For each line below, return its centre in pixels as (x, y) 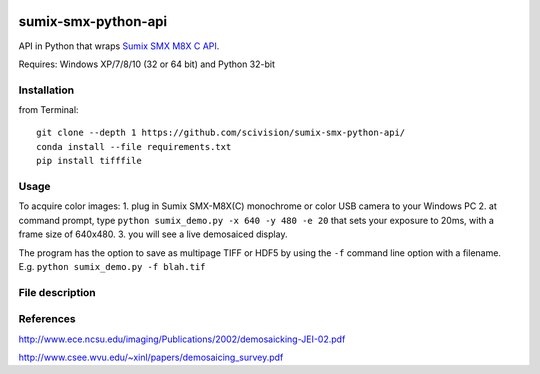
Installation (46, 90)
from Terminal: (48, 110)
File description (57, 292)
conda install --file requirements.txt (134, 146)
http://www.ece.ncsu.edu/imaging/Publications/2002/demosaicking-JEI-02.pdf (182, 339)
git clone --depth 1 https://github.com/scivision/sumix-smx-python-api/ (221, 133)
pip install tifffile (89, 161)
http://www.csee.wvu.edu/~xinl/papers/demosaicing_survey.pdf (151, 357)
